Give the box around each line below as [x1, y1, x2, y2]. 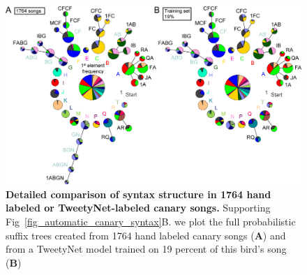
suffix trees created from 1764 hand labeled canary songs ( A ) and [6, 228, 286, 242]
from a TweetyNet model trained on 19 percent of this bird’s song [6, 241, 287, 256]
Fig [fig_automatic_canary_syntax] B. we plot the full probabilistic [6, 214, 296, 229]
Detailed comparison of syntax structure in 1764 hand [6, 186, 271, 201]
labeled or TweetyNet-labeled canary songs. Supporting [6, 200, 271, 215]
